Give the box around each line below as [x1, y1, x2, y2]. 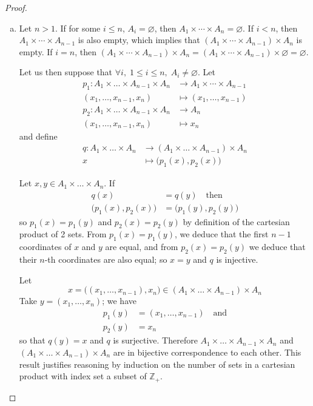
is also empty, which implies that [78, 33, 200, 46]
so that [19, 334, 45, 347]
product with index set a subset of [19, 370, 147, 382]
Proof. [5, 1, 27, 13]
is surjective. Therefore [113, 334, 198, 347]
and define [19, 129, 58, 142]
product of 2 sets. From [19, 228, 107, 240]
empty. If [19, 45, 53, 58]
